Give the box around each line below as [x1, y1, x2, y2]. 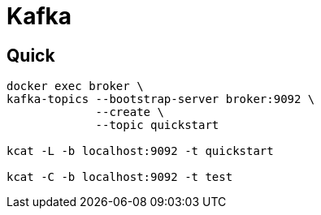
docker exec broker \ [7, 80, 144, 93]
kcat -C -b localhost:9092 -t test [7, 170, 233, 184]
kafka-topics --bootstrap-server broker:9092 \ [7, 92, 315, 106]
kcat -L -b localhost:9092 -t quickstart [7, 144, 274, 158]
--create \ [95, 105, 164, 119]
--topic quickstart [95, 118, 219, 132]
